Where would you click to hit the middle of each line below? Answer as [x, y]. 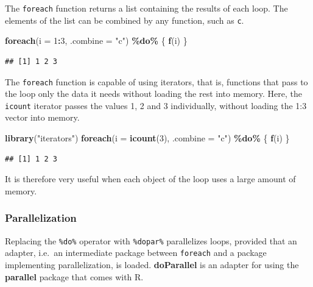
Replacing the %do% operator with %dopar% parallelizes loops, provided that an [151, 240]
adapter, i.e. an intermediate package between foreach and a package [136, 253]
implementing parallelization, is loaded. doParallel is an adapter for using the [152, 264]
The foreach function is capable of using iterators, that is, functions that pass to [156, 81]
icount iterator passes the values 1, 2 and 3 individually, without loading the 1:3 [156, 105]
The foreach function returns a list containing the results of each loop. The [146, 8]
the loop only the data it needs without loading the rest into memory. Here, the [153, 94]
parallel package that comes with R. [74, 276]
